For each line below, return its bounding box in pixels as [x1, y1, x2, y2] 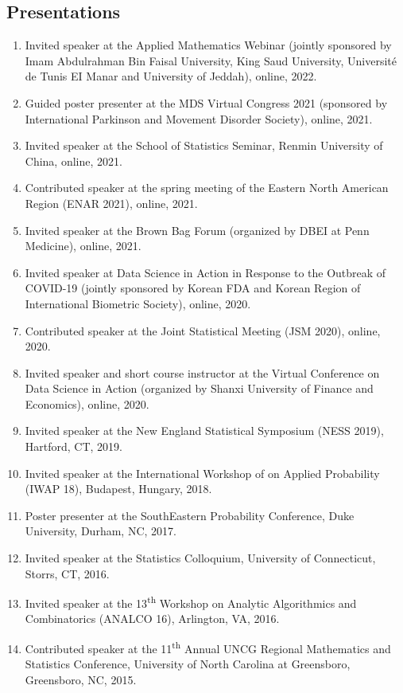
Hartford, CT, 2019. [25, 438, 123, 455]
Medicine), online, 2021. [25, 237, 141, 254]
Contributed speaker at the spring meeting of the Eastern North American [25, 179, 389, 196]
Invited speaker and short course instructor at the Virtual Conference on [25, 364, 380, 381]
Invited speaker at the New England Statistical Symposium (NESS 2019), [25, 422, 384, 439]
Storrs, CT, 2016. [25, 565, 110, 581]
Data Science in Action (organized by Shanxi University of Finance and [25, 380, 374, 397]
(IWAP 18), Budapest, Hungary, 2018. [25, 480, 212, 497]
